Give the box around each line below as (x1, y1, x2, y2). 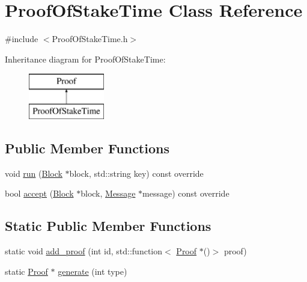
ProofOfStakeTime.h (52, 32, 128, 45)
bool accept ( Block (5, 187, 74, 200)
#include (5, 32, 38, 45)
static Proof (5, 265, 48, 277)
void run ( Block (5, 167, 62, 179)
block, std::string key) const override (69, 167, 204, 179)
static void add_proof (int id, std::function (5, 245, 163, 257)
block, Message (81, 187, 136, 200)
